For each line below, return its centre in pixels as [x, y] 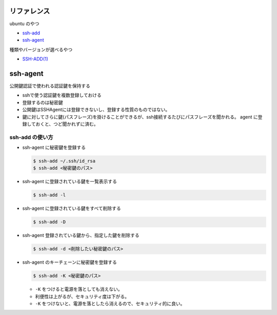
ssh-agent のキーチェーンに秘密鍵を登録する [70, 262]
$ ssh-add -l [50, 195]
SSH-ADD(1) [35, 59]
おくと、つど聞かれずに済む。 [67, 124]
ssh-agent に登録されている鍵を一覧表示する [70, 182]
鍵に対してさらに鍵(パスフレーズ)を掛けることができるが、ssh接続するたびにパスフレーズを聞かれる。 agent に [140, 117]
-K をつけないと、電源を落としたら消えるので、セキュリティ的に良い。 [110, 304]
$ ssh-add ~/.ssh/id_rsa [64, 161]
